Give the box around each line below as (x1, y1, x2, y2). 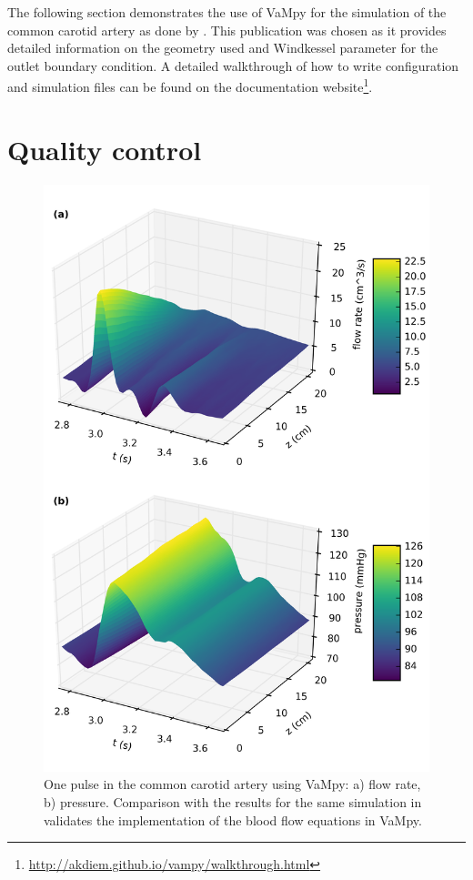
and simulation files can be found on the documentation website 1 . (7, 75, 373, 96)
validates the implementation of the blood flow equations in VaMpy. (44, 810, 422, 829)
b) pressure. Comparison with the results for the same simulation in (44, 793, 422, 812)
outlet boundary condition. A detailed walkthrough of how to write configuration (7, 56, 459, 75)
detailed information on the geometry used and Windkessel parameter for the (7, 38, 438, 57)
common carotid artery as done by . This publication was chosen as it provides (7, 20, 447, 39)
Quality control (7, 130, 202, 167)
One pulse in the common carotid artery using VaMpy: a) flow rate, (44, 774, 421, 794)
